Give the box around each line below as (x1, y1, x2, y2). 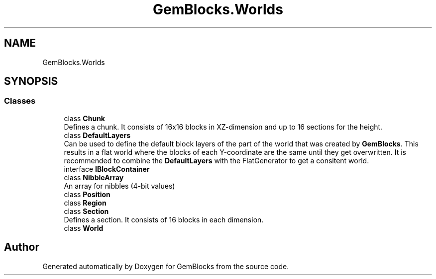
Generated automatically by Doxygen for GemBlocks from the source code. (42, 262, 289, 271)
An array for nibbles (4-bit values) (64, 181, 175, 190)
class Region (64, 198, 107, 207)
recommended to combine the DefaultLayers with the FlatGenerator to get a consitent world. (64, 156, 369, 165)
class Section (64, 207, 109, 215)
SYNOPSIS (4, 75, 58, 88)
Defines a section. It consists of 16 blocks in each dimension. (64, 215, 264, 224)
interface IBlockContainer (64, 164, 150, 173)
